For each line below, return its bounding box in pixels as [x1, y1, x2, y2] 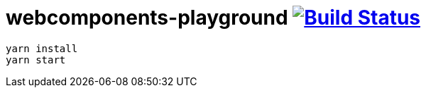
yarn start [6, 54, 66, 66]
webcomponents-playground [6, 6, 288, 30]
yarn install [6, 42, 78, 54]
